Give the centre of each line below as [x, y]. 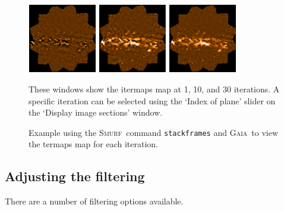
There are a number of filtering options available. [94, 201]
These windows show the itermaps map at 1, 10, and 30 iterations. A [154, 89]
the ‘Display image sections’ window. [96, 112]
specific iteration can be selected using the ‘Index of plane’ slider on [152, 100]
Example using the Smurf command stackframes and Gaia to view [154, 132]
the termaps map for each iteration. [93, 144]
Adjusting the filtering [75, 176]
